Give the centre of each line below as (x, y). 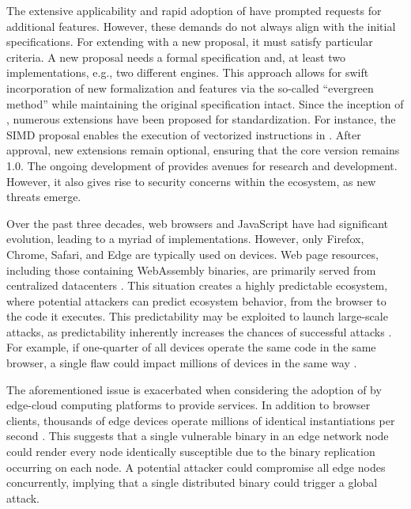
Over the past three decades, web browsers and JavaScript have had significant (197, 223)
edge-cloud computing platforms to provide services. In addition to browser (189, 405)
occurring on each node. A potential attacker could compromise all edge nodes (196, 467)
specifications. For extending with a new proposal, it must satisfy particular (190, 42)
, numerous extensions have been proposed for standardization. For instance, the (201, 119)
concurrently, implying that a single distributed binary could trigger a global (192, 482)
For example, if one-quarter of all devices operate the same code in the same (191, 347)
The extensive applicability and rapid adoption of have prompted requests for (194, 10)
